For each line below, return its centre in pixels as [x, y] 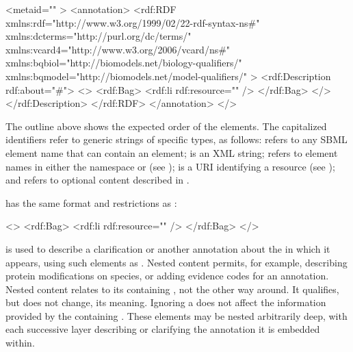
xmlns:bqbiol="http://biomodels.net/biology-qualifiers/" [124, 63]
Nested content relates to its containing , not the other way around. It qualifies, [172, 289]
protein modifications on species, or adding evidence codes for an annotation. [167, 276]
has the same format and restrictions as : [91, 202]
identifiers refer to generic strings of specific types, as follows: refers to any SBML [176, 139]
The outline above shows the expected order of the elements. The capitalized [166, 126]
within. [20, 343]
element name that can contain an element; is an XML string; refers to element [172, 152]
